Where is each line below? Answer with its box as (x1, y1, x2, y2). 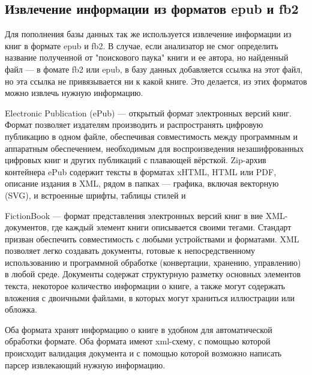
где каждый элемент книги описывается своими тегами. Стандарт (52, 221, 292, 233)
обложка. (5, 303, 37, 316)
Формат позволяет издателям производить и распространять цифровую (5, 118, 263, 131)
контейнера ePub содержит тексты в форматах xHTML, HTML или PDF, (5, 165, 277, 178)
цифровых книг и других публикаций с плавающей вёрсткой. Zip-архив (5, 154, 266, 166)
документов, (5, 221, 49, 233)
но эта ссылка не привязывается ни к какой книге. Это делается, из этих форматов (5, 74, 307, 87)
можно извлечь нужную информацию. (5, 86, 143, 99)
